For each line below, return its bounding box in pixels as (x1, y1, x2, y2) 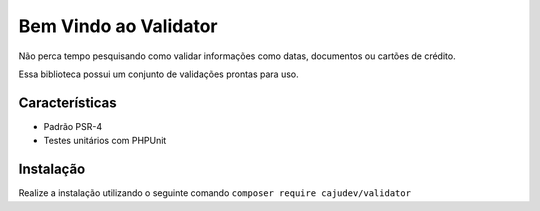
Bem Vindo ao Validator (18, 15, 218, 37)
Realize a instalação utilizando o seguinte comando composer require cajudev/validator (18, 187, 412, 199)
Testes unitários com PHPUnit (43, 135, 167, 147)
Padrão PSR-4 (43, 120, 103, 132)
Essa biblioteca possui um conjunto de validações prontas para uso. (18, 68, 299, 80)
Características (18, 94, 117, 111)
